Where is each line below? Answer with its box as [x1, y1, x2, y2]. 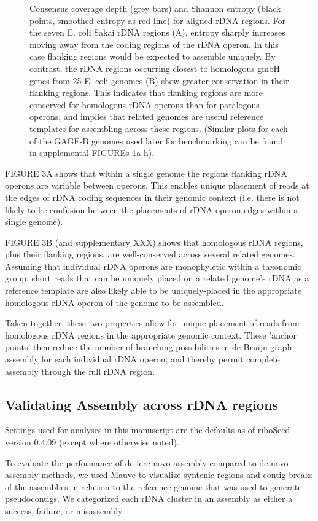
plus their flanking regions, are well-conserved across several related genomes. [5, 248, 295, 260]
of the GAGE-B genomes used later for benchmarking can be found [29, 134, 284, 147]
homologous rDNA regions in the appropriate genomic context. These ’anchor [5, 328, 297, 341]
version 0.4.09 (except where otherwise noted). [5, 436, 179, 449]
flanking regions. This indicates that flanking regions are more [29, 86, 263, 99]
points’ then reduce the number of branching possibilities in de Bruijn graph [5, 340, 292, 353]
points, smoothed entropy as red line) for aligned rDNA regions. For [29, 14, 286, 26]
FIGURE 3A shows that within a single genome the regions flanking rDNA [5, 166, 287, 179]
